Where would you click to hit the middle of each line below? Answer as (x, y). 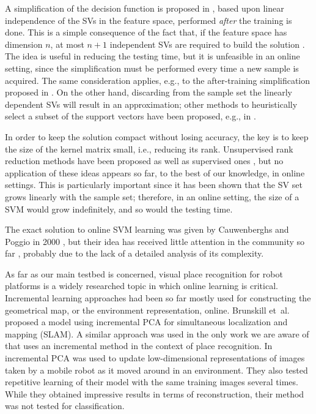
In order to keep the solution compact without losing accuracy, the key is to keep (157, 136)
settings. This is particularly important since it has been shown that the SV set (154, 185)
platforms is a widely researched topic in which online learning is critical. (141, 286)
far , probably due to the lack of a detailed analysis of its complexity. (134, 253)
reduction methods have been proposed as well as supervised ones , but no (144, 161)
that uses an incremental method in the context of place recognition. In (139, 346)
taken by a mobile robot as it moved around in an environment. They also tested (156, 370)
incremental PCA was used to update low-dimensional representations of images (155, 358)
